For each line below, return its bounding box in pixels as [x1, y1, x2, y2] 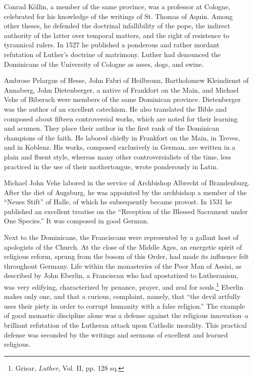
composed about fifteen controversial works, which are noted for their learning [4, 113, 238, 123]
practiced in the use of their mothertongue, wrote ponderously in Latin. [4, 161, 218, 171]
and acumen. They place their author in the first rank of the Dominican [4, 123, 219, 133]
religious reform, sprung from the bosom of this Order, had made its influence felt [4, 251, 249, 261]
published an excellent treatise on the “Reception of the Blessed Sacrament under [4, 206, 248, 216]
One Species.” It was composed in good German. [4, 216, 149, 226]
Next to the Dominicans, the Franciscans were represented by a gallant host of [4, 232, 239, 242]
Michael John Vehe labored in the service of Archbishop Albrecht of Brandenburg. [4, 178, 250, 188]
